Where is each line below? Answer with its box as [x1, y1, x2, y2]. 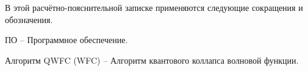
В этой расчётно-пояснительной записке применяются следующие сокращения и [5, 1, 303, 13]
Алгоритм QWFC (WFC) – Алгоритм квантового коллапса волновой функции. [5, 53, 299, 66]
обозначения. [5, 13, 53, 25]
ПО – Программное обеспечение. [5, 33, 128, 46]
